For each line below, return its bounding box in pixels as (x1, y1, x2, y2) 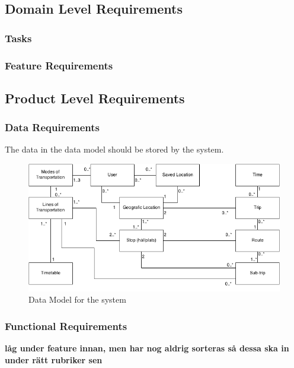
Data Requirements (5, 120, 100, 135)
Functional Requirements (5, 318, 127, 333)
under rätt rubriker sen (5, 353, 103, 366)
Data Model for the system (28, 293, 126, 306)
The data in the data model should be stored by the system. (5, 143, 224, 156)
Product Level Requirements (5, 88, 185, 107)
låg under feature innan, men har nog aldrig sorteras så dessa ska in (5, 342, 289, 354)
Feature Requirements (5, 58, 113, 72)
